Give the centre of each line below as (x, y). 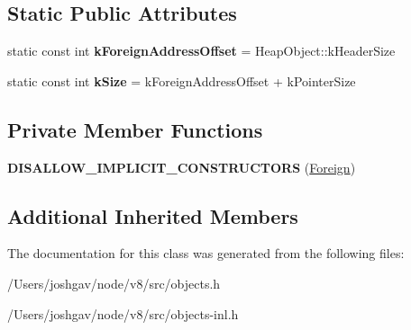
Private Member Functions (135, 129)
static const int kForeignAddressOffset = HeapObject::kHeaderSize (201, 51)
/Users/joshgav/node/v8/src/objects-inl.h (123, 313)
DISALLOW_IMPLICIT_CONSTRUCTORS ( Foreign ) (182, 167)
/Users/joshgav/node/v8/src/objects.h (114, 283)
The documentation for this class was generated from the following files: (206, 253)
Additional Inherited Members (153, 215)
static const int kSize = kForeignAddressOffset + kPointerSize (182, 80)
